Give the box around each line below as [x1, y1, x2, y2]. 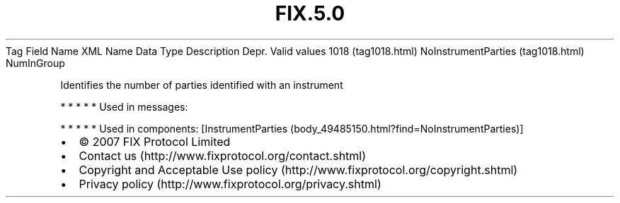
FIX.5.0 [275, 1, 345, 25]
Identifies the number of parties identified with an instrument [60, 78, 343, 91]
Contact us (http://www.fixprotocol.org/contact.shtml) [79, 148, 367, 163]
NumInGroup [6, 56, 65, 69]
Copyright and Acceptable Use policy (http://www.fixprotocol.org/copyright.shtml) [79, 162, 518, 177]
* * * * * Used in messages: [60, 100, 188, 113]
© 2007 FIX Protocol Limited [79, 134, 231, 149]
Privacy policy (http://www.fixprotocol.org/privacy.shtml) [79, 176, 381, 191]
